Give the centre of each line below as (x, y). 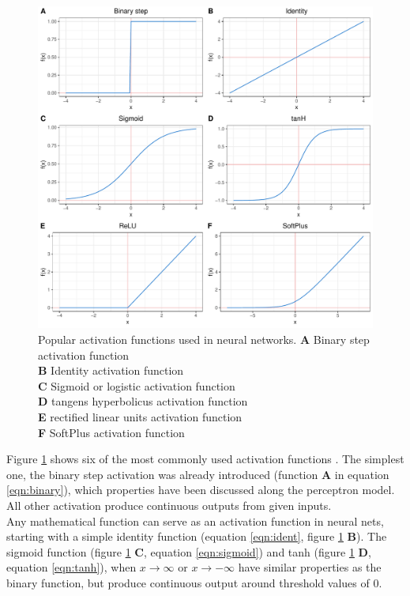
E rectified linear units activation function (140, 417)
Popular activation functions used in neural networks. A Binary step (204, 339)
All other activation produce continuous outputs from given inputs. (169, 505)
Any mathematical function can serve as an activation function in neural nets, (195, 521)
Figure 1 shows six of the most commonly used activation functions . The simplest (205, 459)
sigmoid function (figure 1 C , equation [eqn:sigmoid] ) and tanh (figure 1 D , (189, 551)
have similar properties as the (310, 567)
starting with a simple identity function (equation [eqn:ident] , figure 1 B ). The (197, 536)
